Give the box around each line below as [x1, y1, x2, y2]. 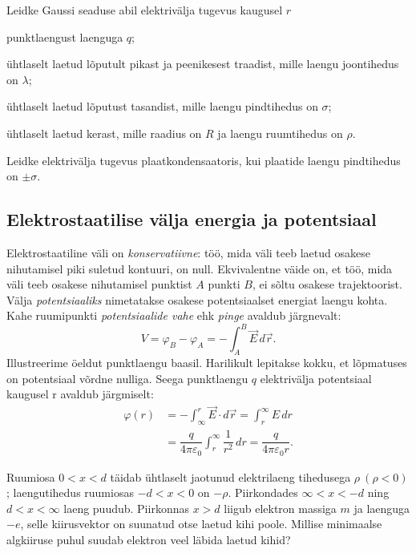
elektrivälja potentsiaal [260, 369, 372, 386]
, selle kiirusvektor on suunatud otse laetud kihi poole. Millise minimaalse [20, 515, 382, 532]
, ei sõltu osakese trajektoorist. [252, 276, 402, 293]
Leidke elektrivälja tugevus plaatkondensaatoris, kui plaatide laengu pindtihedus [6, 151, 401, 168]
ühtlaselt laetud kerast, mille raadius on [6, 124, 202, 141]
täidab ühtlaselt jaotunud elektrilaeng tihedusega [110, 468, 351, 485]
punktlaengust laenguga [6, 28, 123, 45]
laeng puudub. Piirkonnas [63, 499, 189, 516]
